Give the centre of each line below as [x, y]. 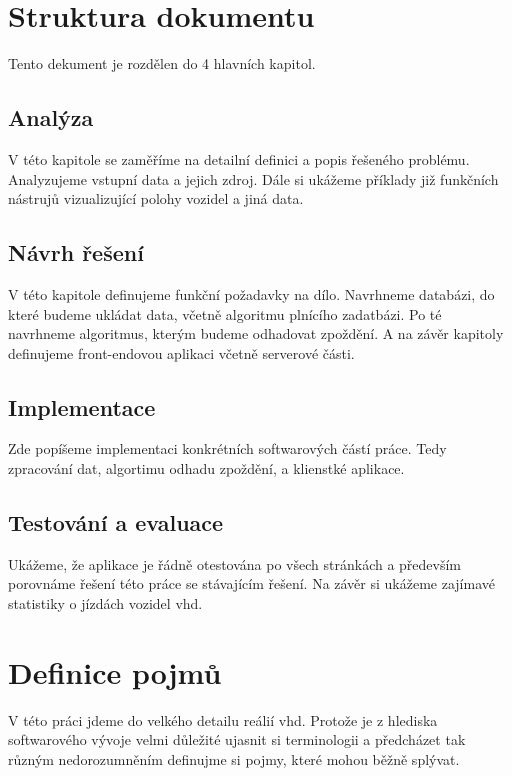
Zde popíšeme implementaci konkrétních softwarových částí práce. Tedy [227, 448]
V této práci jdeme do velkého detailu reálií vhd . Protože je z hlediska [223, 719]
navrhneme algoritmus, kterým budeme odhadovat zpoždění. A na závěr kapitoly [256, 333]
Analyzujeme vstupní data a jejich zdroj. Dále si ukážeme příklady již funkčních [253, 178]
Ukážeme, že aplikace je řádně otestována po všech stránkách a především [235, 563]
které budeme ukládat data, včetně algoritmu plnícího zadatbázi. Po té [225, 313]
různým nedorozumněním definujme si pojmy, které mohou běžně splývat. [234, 758]
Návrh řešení [76, 252]
